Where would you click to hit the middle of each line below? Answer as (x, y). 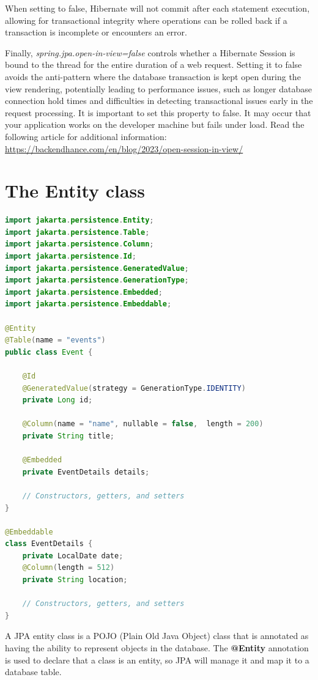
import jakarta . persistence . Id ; (71, 257)
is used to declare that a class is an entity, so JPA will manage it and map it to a (157, 660)
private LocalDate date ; (73, 556)
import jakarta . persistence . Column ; (79, 244)
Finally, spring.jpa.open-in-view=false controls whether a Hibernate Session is (150, 52)
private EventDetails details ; (86, 472)
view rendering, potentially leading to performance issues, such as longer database (158, 88)
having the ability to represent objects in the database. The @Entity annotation (157, 648)
